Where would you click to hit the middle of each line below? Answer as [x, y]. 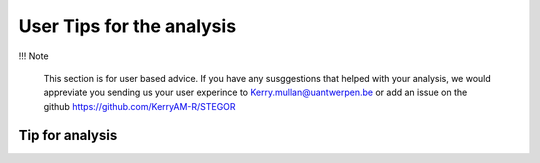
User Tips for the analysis [127, 26]
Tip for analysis [68, 135]
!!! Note [33, 56]
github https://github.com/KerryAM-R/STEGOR [139, 106]
